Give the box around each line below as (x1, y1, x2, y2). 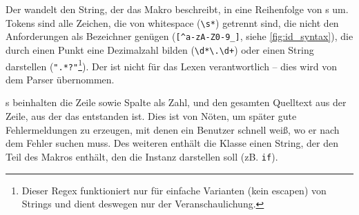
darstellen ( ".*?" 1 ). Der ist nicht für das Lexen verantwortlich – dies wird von (6, 57, 338, 73)
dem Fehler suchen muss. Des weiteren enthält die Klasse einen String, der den (6, 136, 339, 150)
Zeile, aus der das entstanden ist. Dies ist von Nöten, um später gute (6, 109, 297, 123)
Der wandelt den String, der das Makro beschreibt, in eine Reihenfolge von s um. (6, 2, 349, 16)
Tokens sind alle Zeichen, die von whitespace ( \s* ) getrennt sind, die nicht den (6, 15, 339, 30)
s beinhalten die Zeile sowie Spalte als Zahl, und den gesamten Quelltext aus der (6, 95, 347, 110)
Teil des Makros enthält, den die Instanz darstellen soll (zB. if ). (6, 149, 278, 163)
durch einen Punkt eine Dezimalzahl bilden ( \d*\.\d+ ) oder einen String (6, 42, 314, 57)
